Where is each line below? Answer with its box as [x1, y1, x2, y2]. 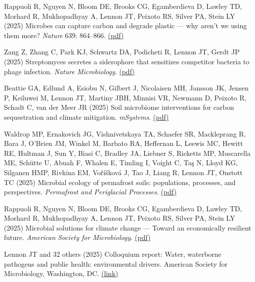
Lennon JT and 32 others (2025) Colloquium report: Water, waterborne [4, 249, 221, 259]
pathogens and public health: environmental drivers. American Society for [4, 258, 228, 269]
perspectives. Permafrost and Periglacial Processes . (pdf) [4, 187, 177, 197]
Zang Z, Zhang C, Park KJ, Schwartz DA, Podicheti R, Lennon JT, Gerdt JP [4, 47, 240, 57]
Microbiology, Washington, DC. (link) [4, 268, 118, 279]
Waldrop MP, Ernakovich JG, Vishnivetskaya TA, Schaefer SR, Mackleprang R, [4, 128, 246, 139]
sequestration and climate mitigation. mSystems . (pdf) [4, 111, 169, 122]
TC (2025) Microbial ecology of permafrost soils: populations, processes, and [4, 177, 236, 187]
